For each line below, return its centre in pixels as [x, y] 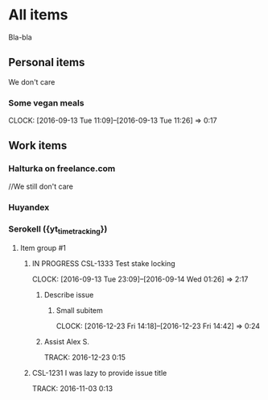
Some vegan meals [46, 102]
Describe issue [69, 295]
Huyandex [29, 207]
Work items [38, 146]
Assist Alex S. [67, 342]
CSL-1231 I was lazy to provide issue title [99, 373]
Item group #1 [43, 248]
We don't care [32, 81]
